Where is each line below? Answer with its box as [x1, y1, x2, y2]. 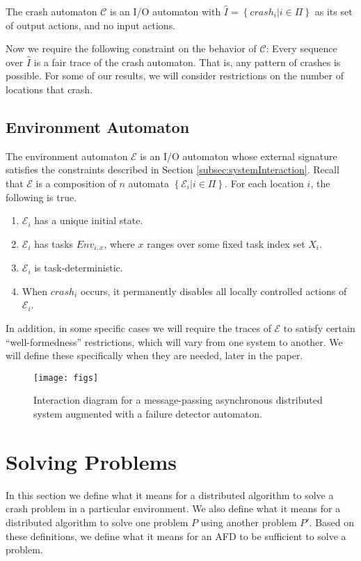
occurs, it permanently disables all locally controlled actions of [80, 283, 347, 298]
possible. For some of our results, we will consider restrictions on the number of [6, 68, 344, 83]
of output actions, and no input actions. [6, 17, 176, 32]
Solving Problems [6, 447, 177, 475]
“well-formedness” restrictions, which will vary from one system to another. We [6, 334, 343, 349]
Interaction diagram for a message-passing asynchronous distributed [33, 393, 323, 407]
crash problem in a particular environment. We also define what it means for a [6, 501, 341, 516]
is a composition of [35, 175, 116, 190]
